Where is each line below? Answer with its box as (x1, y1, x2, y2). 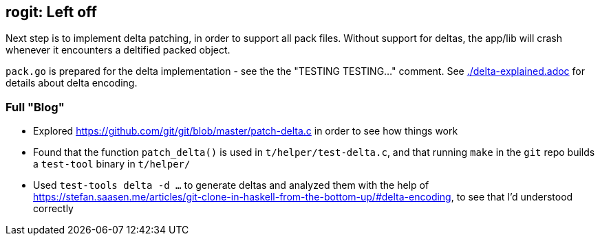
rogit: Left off (6, 3, 97, 21)
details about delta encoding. (6, 77, 138, 89)
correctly (33, 203, 74, 215)
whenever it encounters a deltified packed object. (6, 44, 231, 56)
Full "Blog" (6, 100, 65, 114)
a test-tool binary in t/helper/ (33, 158, 191, 170)
